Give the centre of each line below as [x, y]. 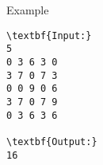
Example [28, 10]
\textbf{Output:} [52, 141]
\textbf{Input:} [49, 35]
